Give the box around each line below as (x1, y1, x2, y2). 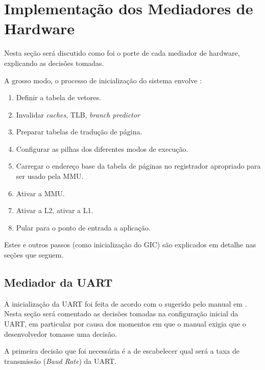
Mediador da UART (4, 274, 113, 290)
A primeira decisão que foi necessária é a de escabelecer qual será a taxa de (4, 345, 239, 356)
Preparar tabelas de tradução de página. (16, 126, 142, 137)
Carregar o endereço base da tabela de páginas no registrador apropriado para (16, 160, 261, 171)
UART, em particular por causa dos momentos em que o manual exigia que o (4, 318, 246, 329)
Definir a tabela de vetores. (16, 92, 101, 103)
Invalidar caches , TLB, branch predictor (16, 109, 140, 120)
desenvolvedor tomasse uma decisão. (4, 328, 117, 339)
